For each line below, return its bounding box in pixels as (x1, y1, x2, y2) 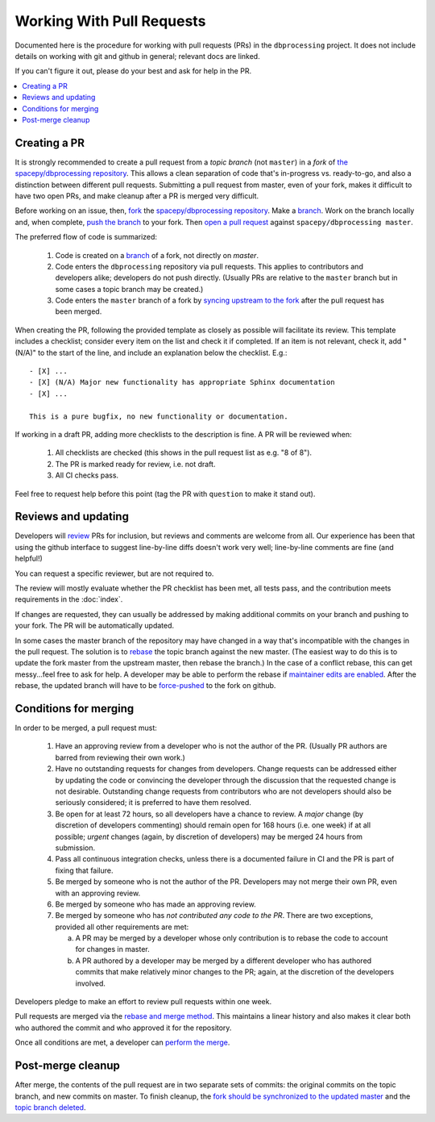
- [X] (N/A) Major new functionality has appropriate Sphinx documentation (29, 377, 335, 387)
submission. (55, 843, 96, 853)
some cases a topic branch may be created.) (55, 284, 204, 294)
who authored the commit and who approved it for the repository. (14, 1023, 232, 1032)
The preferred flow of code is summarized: (14, 232, 157, 242)
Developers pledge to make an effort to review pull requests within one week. (14, 997, 272, 1007)
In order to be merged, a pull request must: (14, 723, 157, 733)
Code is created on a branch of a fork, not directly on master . (55, 250, 259, 260)
